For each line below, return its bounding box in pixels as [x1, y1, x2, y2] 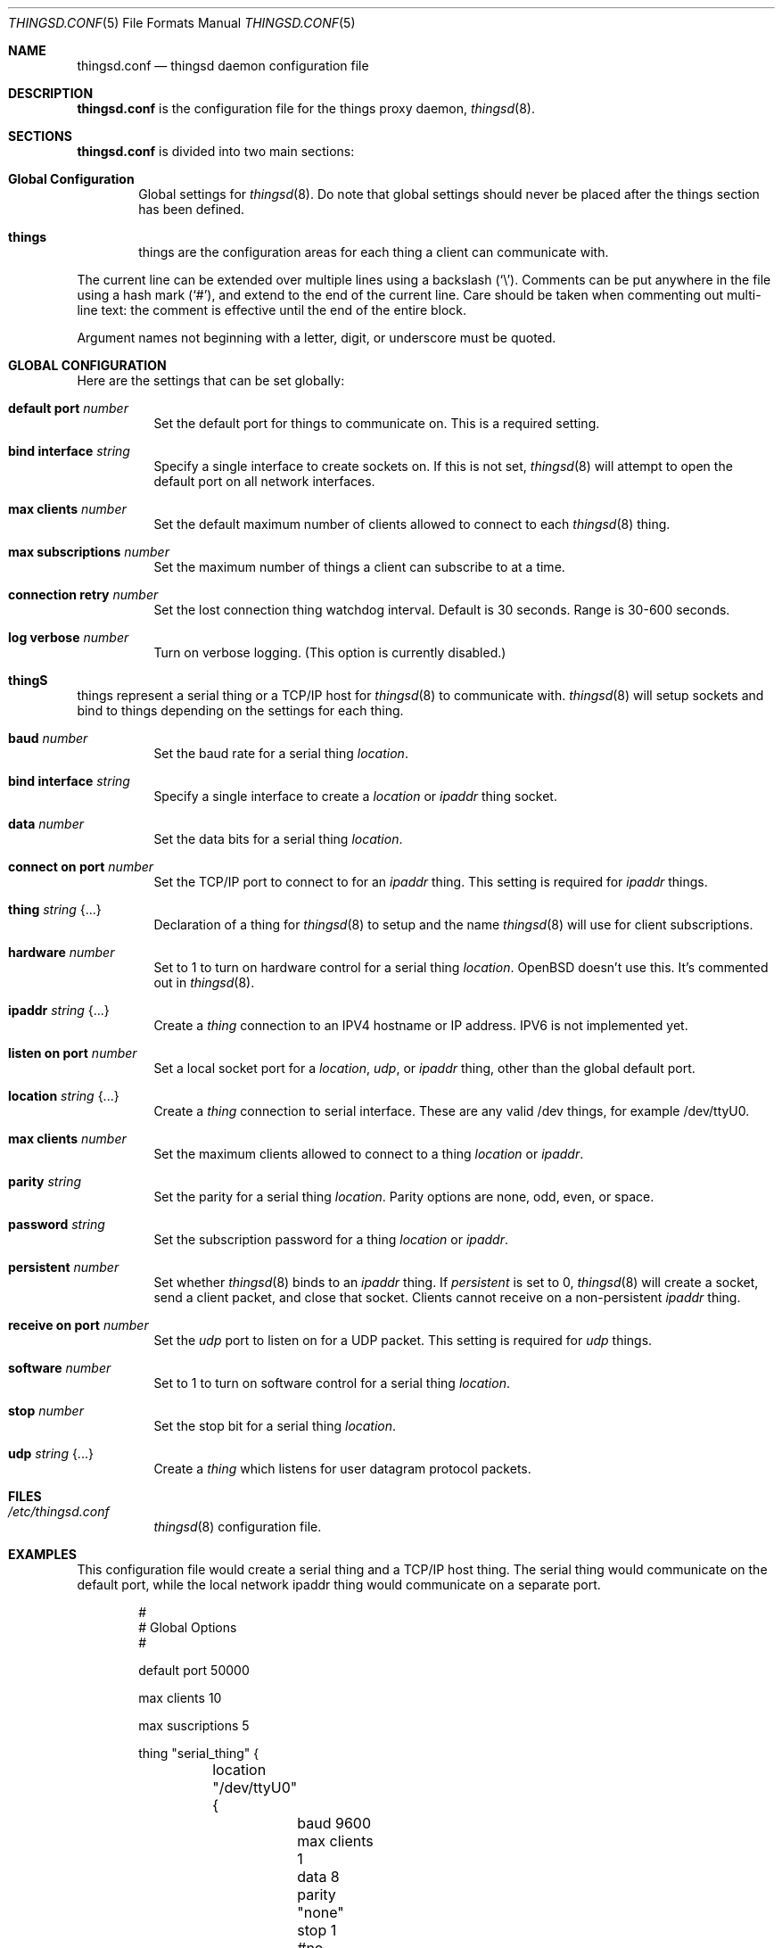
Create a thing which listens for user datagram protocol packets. [153, 1461, 531, 1476]
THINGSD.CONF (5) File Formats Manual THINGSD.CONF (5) [8, 15, 356, 30]
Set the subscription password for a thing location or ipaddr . [153, 1232, 508, 1247]
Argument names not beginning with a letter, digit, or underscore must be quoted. [77, 330, 556, 345]
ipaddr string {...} [8, 1003, 110, 1018]
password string [8, 1217, 105, 1232]
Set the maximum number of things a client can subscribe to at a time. [153, 559, 565, 574]
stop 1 [297, 1921, 337, 1939]
